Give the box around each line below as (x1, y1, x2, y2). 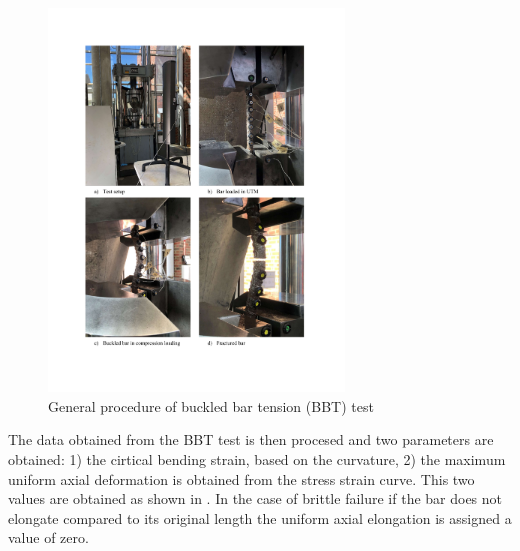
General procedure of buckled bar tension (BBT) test (48, 395, 374, 416)
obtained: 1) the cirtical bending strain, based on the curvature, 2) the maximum (8, 449, 506, 469)
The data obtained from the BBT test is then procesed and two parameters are (8, 429, 494, 450)
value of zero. (8, 527, 89, 548)
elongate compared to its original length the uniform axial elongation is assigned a (8, 507, 512, 528)
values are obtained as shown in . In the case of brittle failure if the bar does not (8, 488, 503, 509)
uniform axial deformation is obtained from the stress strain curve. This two (8, 468, 475, 489)
